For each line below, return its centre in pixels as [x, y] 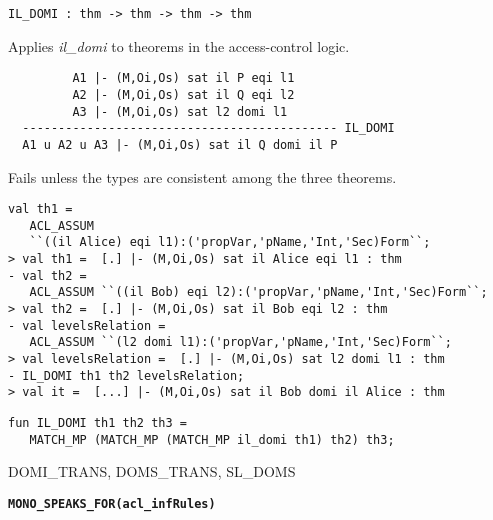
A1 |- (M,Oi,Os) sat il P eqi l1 [183, 78]
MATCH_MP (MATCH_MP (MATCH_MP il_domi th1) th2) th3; [212, 439]
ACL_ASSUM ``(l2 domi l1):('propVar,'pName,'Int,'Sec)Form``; [240, 342]
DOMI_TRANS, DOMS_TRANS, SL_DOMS [152, 471]
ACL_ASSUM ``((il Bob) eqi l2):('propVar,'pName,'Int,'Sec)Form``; [258, 292]
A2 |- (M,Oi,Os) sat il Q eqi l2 [183, 94]
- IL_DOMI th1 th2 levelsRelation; [126, 375]
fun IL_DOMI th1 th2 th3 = [97, 423]
